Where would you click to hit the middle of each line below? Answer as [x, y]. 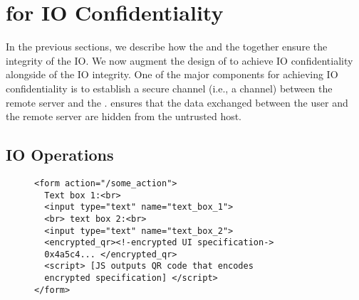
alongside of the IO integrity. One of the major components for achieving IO [172, 74]
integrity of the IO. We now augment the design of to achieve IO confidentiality [179, 60]
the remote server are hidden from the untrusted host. [124, 116]
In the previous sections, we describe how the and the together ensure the [167, 47]
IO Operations [60, 155]
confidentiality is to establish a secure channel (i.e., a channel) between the [169, 88]
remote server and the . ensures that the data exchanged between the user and [177, 102]
